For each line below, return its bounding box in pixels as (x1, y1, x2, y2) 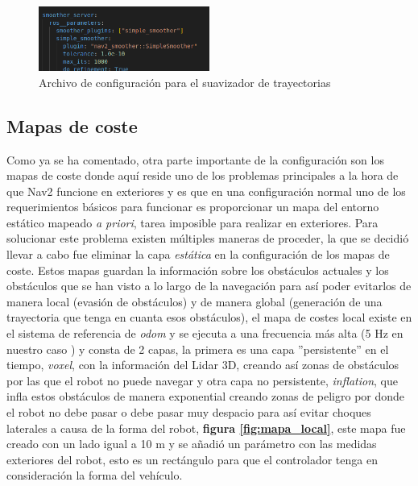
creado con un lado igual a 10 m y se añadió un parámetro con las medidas (6, 435, 377, 452)
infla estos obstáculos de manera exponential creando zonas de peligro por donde (6, 388, 405, 405)
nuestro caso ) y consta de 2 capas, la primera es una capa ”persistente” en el (6, 340, 389, 357)
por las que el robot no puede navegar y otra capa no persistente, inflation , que (6, 372, 398, 388)
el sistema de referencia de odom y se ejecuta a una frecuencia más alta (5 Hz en (6, 325, 404, 342)
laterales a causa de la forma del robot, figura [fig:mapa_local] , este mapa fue (6, 419, 406, 436)
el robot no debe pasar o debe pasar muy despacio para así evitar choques (6, 404, 371, 421)
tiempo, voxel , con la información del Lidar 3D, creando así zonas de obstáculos (6, 356, 399, 373)
